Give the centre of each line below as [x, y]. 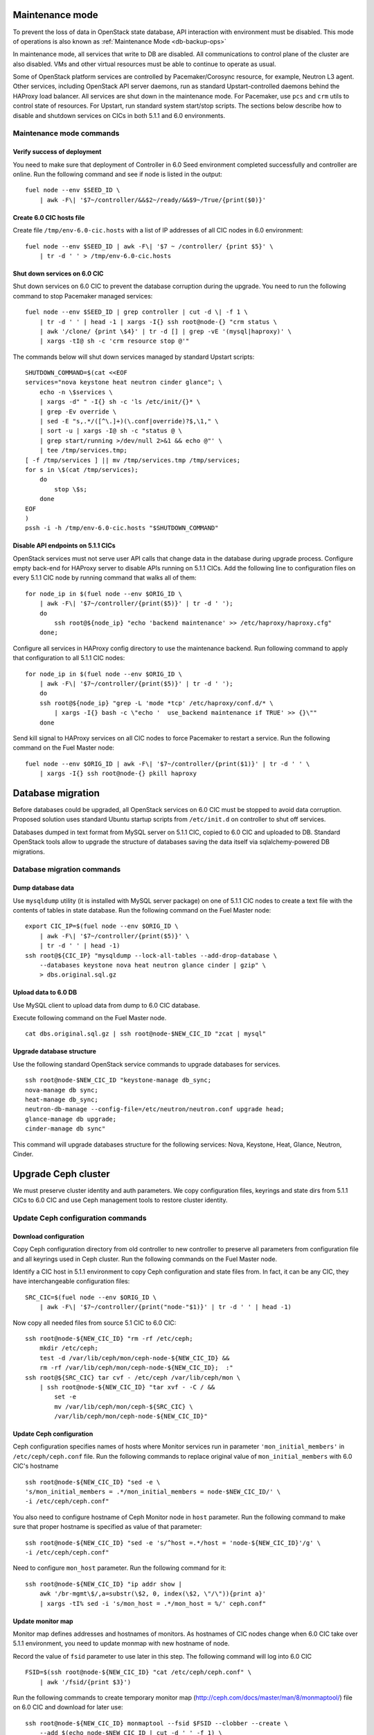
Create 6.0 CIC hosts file [49, 217]
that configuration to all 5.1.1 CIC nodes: [69, 658]
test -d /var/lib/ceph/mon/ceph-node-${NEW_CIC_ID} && [134, 1358]
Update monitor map [43, 1621]
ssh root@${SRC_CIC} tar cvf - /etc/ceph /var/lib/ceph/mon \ [133, 1377]
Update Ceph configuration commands [80, 1218]
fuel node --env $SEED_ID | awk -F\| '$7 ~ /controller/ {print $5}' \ [149, 246]
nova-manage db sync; [62, 1090]
